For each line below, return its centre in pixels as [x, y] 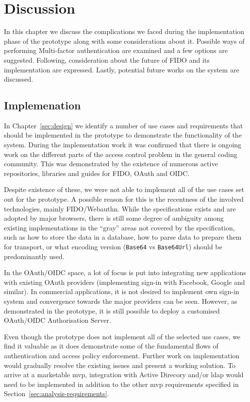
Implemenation [42, 105]
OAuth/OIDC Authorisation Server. [58, 320]
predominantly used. [34, 256]
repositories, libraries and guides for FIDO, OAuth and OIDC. [97, 173]
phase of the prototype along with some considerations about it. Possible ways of [124, 41]
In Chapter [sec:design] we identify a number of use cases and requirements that [124, 125]
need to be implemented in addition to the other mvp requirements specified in [121, 384]
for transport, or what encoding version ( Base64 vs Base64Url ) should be [113, 247]
